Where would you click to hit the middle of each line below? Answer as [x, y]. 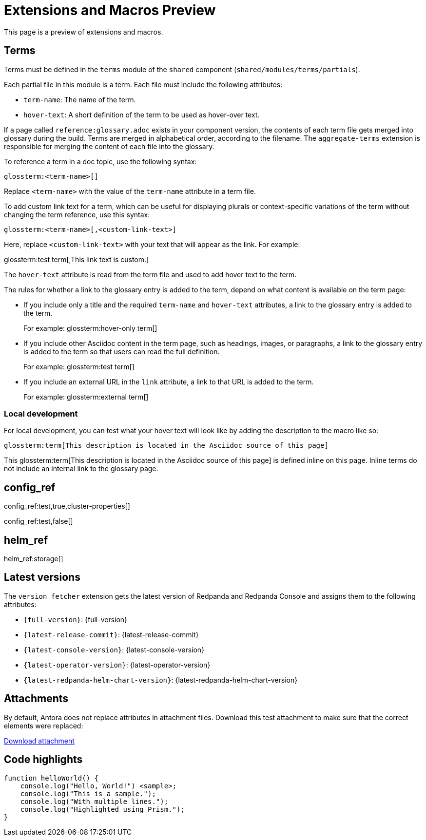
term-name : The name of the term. [80, 99]
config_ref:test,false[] [39, 521]
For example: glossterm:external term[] [86, 397]
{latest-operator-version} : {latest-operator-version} [117, 665]
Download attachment [39, 741]
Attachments [36, 699]
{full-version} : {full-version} [76, 619]
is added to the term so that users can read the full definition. [122, 351]
